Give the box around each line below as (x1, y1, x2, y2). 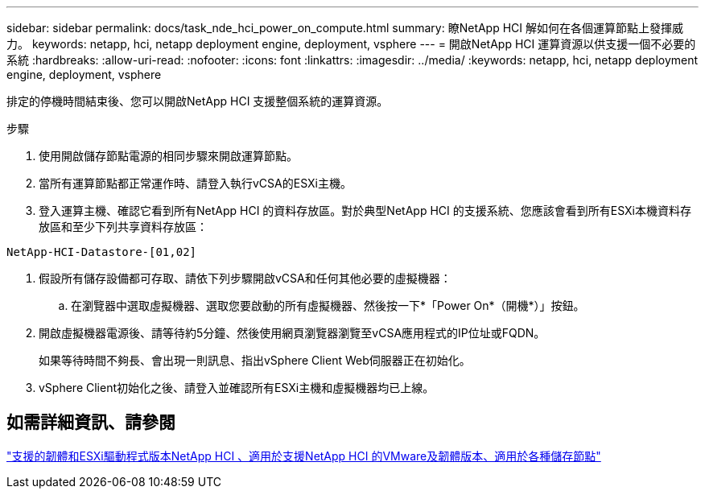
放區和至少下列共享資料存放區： (39, 220, 208, 233)
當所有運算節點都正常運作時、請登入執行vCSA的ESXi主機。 (39, 176, 352, 190)
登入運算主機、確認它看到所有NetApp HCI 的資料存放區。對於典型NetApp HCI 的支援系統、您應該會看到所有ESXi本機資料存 (39, 204, 691, 217)
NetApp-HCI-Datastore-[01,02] (6, 245, 197, 258)
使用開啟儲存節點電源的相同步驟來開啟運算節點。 (39, 149, 298, 163)
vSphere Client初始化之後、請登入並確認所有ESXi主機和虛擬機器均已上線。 (39, 381, 435, 394)
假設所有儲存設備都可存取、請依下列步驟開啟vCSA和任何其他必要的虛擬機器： (39, 271, 451, 285)
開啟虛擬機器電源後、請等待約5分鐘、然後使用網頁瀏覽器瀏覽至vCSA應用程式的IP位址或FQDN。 (39, 326, 546, 340)
